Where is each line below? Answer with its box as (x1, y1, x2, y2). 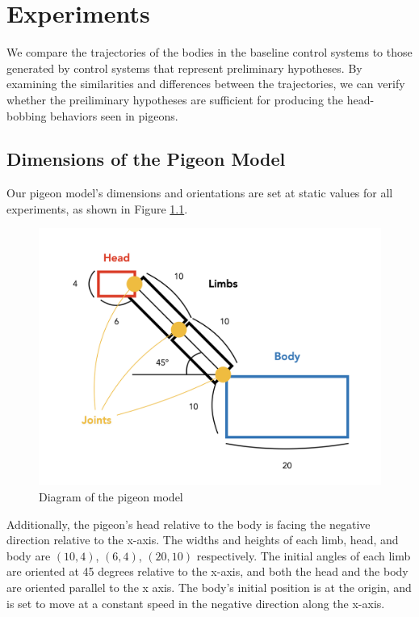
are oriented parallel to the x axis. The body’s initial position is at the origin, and (6, 579, 412, 596)
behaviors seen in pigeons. (50, 107, 178, 124)
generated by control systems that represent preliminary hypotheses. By (6, 59, 362, 76)
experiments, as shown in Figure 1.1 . (6, 200, 188, 217)
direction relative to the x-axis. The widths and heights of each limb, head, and (6, 531, 399, 548)
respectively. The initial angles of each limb (196, 547, 411, 564)
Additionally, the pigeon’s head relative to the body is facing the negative (6, 515, 371, 532)
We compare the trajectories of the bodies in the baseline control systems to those (6, 44, 413, 61)
